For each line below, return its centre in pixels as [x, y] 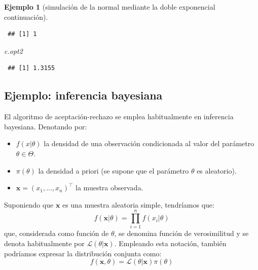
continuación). [26, 16]
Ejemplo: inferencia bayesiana [83, 95]
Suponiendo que [29, 204]
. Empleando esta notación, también [170, 243]
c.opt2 [13, 50]
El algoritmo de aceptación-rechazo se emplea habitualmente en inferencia [119, 116]
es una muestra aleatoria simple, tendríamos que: [138, 204]
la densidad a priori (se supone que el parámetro [114, 170]
